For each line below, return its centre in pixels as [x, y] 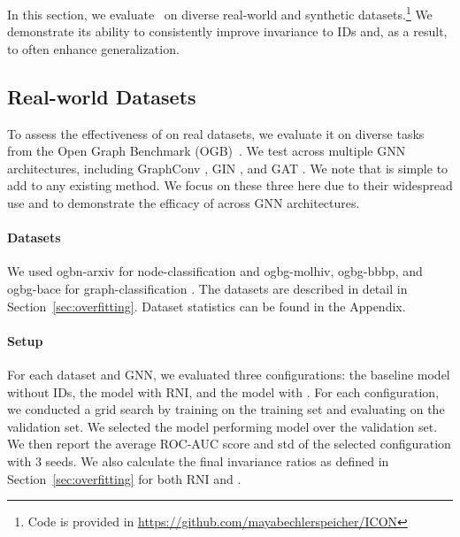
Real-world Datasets [102, 96]
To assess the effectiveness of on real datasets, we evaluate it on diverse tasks [216, 133]
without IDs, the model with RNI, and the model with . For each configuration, [223, 391]
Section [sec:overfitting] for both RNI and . [124, 478]
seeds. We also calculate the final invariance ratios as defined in [217, 460]
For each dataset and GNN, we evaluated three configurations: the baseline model [229, 374]
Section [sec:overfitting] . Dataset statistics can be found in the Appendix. [207, 306]
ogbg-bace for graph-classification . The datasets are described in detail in [207, 288]
